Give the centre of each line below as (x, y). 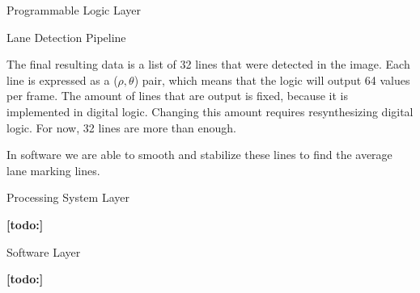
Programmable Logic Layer (74, 10)
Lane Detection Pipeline (66, 37)
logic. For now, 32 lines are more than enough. (121, 127)
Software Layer (44, 251)
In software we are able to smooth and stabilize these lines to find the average (199, 155)
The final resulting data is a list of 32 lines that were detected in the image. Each (208, 64)
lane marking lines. (53, 170)
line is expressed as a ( (62, 80)
